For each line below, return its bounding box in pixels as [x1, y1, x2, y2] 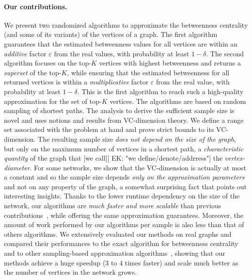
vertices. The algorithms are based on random [110, 96, 246, 106]
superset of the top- [4, 67, 62, 77]
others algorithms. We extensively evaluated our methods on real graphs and [4, 229, 232, 239]
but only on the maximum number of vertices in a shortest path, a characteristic [4, 143, 244, 153]
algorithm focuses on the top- [4, 58, 91, 68]
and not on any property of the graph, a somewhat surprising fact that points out [4, 181, 247, 191]
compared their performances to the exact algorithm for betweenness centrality [4, 238, 238, 248]
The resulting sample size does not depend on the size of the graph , [38, 133, 236, 144]
